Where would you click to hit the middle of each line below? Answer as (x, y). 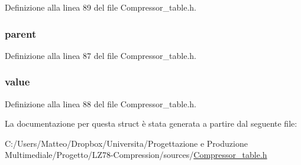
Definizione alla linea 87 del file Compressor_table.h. (101, 55)
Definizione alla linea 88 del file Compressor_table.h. (101, 103)
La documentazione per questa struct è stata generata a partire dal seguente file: (151, 123)
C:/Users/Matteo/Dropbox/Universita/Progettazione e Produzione (126, 143)
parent (21, 33)
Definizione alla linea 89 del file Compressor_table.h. (101, 7)
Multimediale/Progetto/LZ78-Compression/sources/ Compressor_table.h (136, 155)
